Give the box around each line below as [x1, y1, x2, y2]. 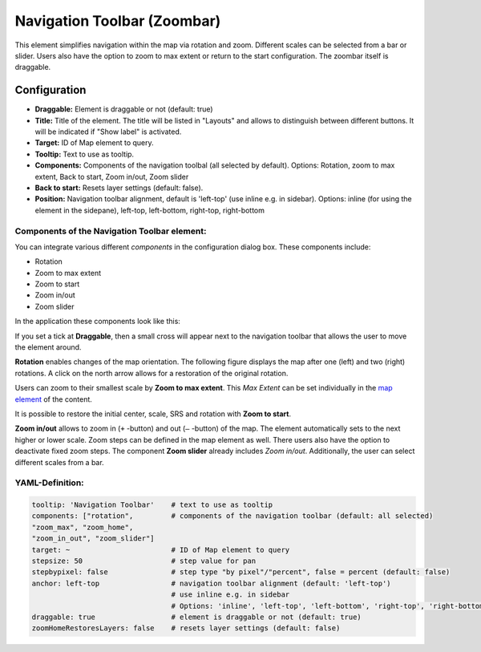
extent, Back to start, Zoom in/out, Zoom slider [34, 172, 189, 181]
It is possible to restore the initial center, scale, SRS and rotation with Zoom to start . [14, 409, 292, 419]
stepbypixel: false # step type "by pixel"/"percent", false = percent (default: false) [31, 568, 451, 577]
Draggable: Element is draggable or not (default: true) [34, 104, 213, 114]
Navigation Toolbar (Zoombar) [14, 12, 221, 30]
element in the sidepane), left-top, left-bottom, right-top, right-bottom [34, 205, 265, 215]
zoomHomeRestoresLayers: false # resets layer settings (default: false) [31, 624, 341, 633]
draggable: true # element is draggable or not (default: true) [31, 612, 362, 622]
